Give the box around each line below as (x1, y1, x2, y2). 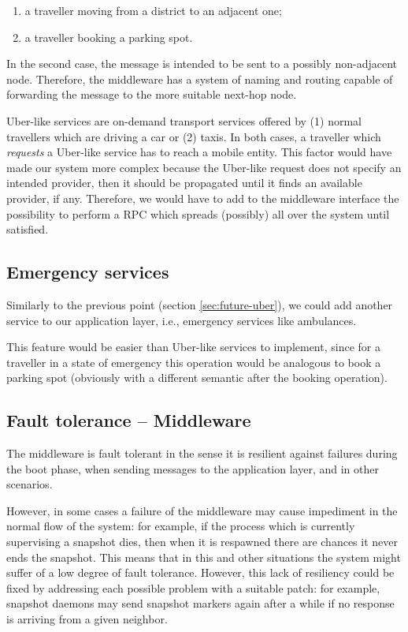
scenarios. (6, 476, 53, 492)
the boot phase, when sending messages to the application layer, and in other (6, 460, 379, 477)
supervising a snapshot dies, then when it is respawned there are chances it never (6, 533, 398, 550)
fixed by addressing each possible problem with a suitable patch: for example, (6, 579, 380, 596)
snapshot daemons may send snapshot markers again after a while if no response (6, 595, 395, 611)
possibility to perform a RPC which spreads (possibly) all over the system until (6, 205, 390, 222)
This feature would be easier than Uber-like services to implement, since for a (6, 338, 380, 355)
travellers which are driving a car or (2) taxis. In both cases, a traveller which (6, 128, 381, 144)
